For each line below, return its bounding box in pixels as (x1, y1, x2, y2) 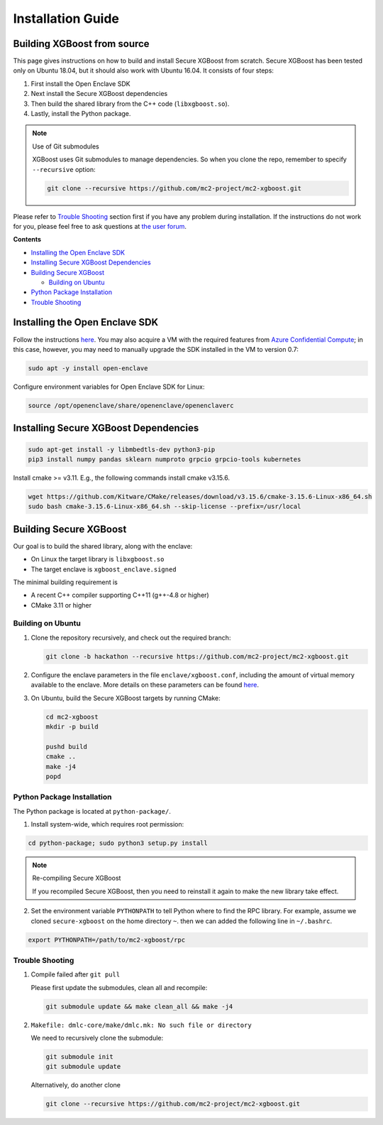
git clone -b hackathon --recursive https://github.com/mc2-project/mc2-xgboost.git (45, 652, 349, 660)
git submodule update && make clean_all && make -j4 (45, 1002, 233, 1011)
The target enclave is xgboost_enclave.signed (30, 565, 177, 574)
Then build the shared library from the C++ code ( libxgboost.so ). (30, 99, 230, 108)
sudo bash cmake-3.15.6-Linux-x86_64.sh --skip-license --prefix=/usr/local (28, 502, 301, 511)
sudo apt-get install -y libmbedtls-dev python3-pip (28, 445, 216, 453)
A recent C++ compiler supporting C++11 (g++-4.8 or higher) (30, 591, 209, 600)
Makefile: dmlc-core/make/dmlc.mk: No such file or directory (30, 1021, 252, 1029)
